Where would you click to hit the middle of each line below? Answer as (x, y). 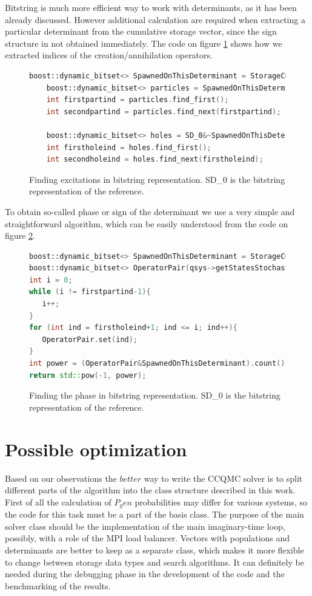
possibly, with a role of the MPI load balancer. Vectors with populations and (148, 538)
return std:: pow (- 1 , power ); (88, 375)
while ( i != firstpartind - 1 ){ (90, 292)
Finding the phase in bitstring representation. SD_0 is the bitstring (155, 395)
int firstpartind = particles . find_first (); (138, 100)
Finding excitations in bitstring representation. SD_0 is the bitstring (157, 179)
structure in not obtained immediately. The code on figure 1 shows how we (144, 43)
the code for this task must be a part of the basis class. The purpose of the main (154, 514)
